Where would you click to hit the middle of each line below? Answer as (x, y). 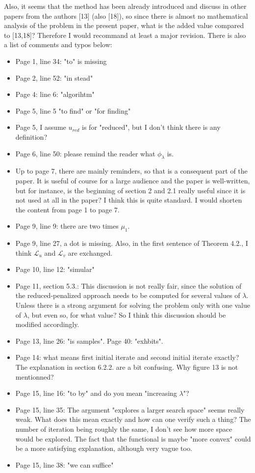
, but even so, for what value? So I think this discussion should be (127, 314)
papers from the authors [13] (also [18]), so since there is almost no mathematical (126, 15)
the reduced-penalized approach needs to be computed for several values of (128, 295)
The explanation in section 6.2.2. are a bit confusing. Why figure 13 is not (127, 367)
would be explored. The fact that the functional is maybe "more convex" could (133, 438)
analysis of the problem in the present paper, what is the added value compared (124, 25)
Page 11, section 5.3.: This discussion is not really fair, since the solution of (128, 285)
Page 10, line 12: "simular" (55, 269)
